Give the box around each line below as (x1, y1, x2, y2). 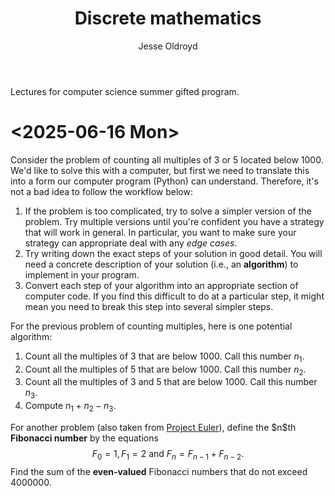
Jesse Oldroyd (138, 40, 198, 52)
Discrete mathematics (74, 7, 262, 30)
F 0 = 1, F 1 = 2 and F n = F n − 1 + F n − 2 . (91, 448, 245, 462)
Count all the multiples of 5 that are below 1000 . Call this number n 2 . (24, 363, 307, 377)
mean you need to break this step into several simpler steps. (24, 300, 274, 312)
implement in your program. (24, 268, 140, 281)
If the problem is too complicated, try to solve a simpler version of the (24, 205, 312, 217)
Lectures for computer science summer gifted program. (10, 85, 240, 97)
